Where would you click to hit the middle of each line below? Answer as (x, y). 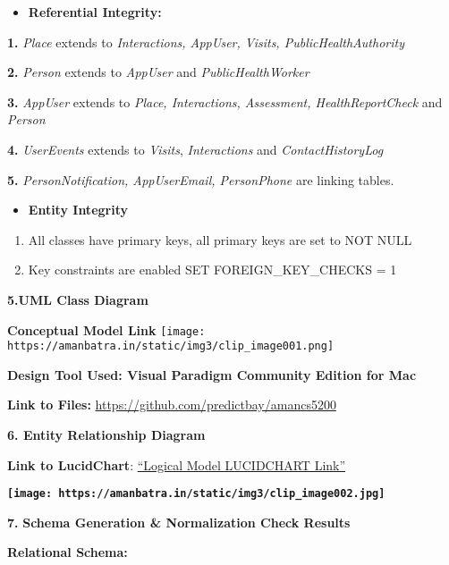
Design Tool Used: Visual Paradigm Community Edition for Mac (212, 374)
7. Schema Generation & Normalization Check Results (179, 522)
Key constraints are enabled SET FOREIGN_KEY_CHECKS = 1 (212, 270)
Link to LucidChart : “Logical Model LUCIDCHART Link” (177, 464)
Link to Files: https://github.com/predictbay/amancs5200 (172, 405)
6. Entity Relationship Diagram (106, 435)
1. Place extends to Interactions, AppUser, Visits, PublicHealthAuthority (206, 42)
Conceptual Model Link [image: (106, 329)
